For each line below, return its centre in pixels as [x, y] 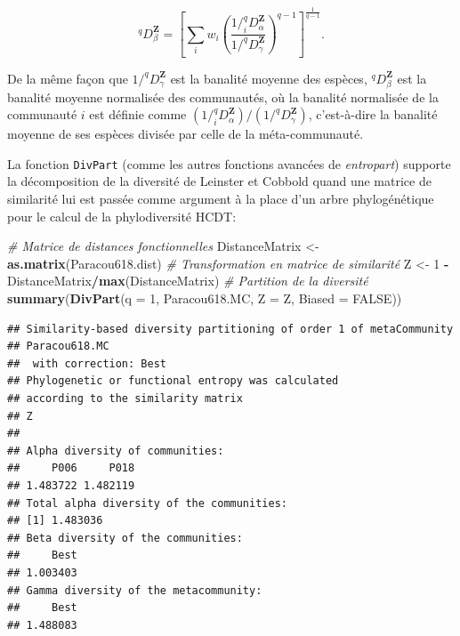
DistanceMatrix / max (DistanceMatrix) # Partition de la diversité [188, 281]
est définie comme [138, 114]
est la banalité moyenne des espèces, [269, 78]
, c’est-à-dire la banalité [373, 114]
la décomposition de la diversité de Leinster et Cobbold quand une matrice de [219, 181]
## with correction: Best [87, 363]
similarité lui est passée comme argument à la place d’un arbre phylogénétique [221, 199]
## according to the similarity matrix [125, 399]
